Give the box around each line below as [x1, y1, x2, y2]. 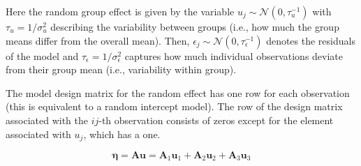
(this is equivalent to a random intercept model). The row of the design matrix [6, 99, 343, 114]
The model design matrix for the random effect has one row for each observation [6, 85, 350, 100]
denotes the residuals [266, 33, 355, 47]
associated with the [6, 112, 88, 127]
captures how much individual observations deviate [124, 48, 344, 63]
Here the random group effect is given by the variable [6, 4, 235, 18]
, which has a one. [83, 126, 161, 141]
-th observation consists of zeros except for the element [98, 112, 334, 127]
